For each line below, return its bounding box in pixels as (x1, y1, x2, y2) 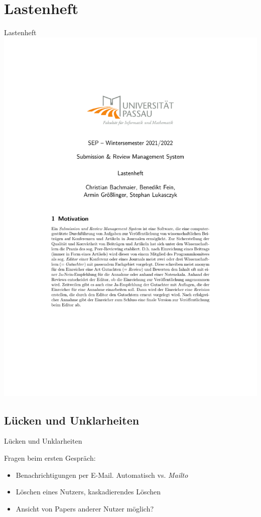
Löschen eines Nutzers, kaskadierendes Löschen (16, 486, 161, 497)
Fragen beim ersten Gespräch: (4, 452, 96, 463)
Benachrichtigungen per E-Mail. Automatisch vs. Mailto (16, 469, 188, 480)
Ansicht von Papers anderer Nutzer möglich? (16, 503, 154, 513)
